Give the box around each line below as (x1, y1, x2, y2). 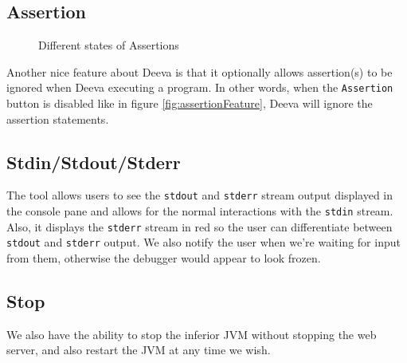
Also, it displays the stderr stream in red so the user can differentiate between (6, 218, 393, 235)
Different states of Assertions (38, 37, 179, 53)
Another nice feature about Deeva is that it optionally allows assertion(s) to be (6, 63, 393, 80)
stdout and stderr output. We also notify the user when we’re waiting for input (6, 234, 401, 251)
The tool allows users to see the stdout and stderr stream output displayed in (6, 187, 393, 203)
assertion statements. (6, 110, 109, 127)
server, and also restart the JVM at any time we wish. (6, 341, 271, 358)
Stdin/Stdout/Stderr (6, 149, 181, 174)
